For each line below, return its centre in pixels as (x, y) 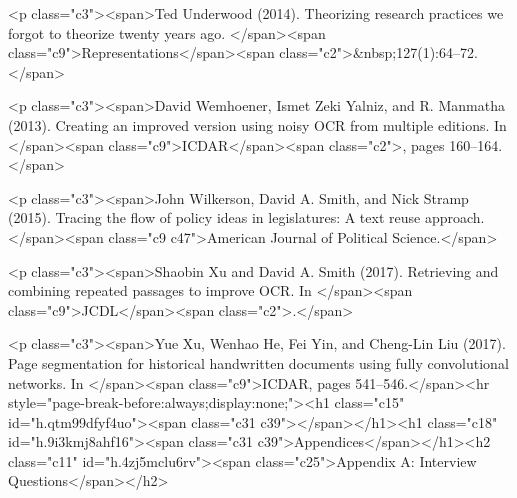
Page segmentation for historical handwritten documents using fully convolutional (258, 362)
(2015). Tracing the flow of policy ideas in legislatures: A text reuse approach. (246, 217)
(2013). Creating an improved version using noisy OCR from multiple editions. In (257, 124)
